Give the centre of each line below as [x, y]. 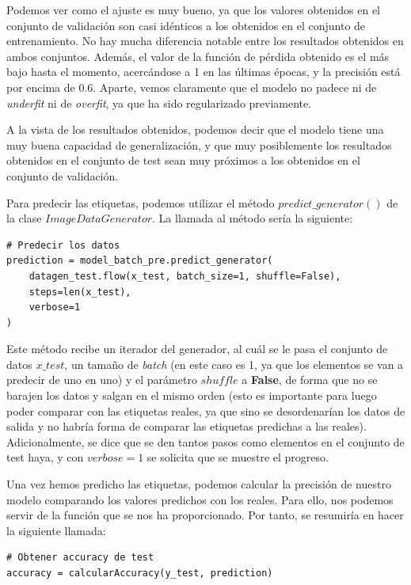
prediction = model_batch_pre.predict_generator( [140, 261]
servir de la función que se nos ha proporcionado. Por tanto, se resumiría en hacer [205, 515]
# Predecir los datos [63, 245]
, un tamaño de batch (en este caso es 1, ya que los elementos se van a [234, 364]
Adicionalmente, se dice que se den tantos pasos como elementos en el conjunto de [205, 441]
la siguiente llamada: [56, 530]
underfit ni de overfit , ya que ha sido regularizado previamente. [159, 103]
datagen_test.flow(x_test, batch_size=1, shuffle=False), [185, 276]
